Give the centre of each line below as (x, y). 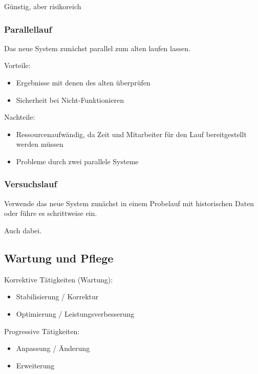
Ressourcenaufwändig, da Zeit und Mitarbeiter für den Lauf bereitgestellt (131, 134)
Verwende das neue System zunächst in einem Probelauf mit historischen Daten (129, 203)
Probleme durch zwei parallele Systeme (77, 161)
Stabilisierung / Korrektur (57, 296)
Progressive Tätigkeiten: (42, 331)
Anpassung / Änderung (53, 348)
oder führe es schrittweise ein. (51, 213)
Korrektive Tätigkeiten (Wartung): (59, 279)
